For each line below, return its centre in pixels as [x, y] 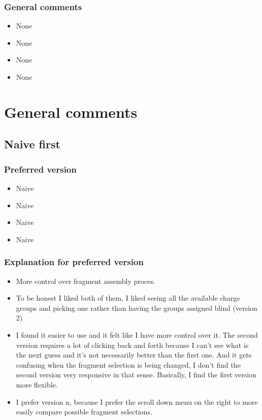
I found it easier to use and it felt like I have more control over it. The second [137, 334]
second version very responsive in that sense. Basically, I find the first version [136, 375]
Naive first [32, 144]
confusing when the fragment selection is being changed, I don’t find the [128, 364]
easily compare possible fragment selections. [84, 412]
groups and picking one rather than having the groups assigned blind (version [137, 308]
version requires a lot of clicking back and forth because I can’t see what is [132, 345]
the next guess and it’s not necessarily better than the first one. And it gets [134, 355]
